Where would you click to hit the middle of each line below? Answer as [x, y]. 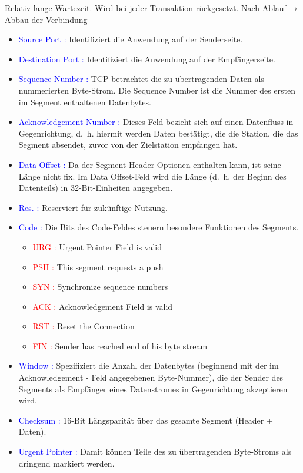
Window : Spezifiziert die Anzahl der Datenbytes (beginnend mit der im [149, 365]
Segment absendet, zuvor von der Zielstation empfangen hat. [128, 145]
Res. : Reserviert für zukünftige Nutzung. [93, 207]
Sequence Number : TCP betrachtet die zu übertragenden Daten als [141, 79]
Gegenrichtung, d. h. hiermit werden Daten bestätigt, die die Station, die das [158, 133]
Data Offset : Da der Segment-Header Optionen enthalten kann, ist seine [150, 164]
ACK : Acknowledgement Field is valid [103, 306]
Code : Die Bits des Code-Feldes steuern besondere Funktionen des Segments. [159, 227]
